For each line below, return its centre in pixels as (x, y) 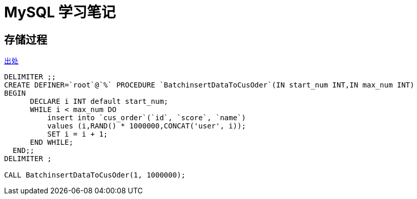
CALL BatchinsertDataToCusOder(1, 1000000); (95, 175)
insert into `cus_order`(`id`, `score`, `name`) (147, 118)
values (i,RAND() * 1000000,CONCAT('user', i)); (147, 126)
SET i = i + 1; (78, 134)
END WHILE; (51, 142)
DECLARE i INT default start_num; (99, 102)
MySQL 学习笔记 (60, 12)
